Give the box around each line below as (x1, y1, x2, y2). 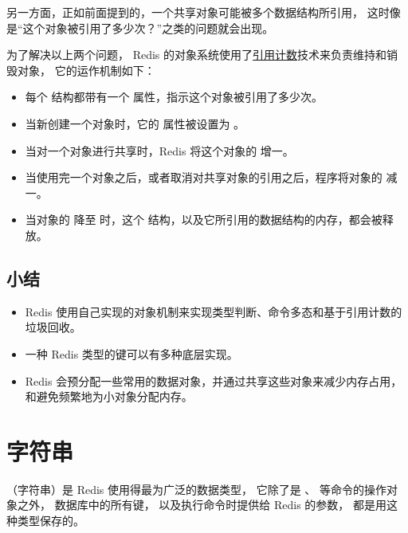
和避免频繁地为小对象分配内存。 (25, 388, 193, 405)
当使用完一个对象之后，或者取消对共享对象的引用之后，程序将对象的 (25, 169, 382, 186)
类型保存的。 (17, 512, 84, 529)
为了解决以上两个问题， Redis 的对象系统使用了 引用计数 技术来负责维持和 (6, 46, 387, 63)
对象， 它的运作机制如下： (17, 61, 155, 78)
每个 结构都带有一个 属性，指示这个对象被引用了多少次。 (25, 88, 324, 105)
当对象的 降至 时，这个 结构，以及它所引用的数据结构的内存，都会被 (25, 211, 382, 228)
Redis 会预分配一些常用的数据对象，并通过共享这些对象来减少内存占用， (25, 372, 402, 389)
